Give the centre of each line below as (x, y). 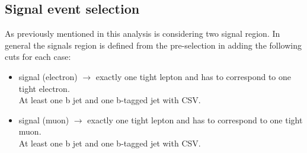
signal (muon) (44, 119)
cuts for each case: (38, 57)
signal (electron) (48, 76)
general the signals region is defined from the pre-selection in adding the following (153, 45)
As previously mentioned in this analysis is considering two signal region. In (143, 34)
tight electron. (44, 88)
